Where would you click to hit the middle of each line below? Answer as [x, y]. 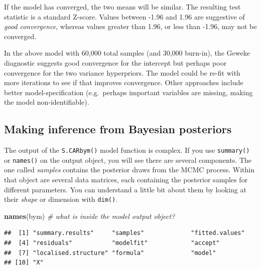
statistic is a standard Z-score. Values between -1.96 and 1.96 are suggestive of [124, 16]
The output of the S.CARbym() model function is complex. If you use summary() [127, 150]
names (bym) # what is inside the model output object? [90, 216]
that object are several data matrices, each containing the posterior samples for [126, 180]
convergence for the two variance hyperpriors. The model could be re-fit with [122, 72]
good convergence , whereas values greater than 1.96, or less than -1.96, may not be [130, 26]
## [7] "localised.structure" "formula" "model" [110, 253]
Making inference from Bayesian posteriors [118, 129]
